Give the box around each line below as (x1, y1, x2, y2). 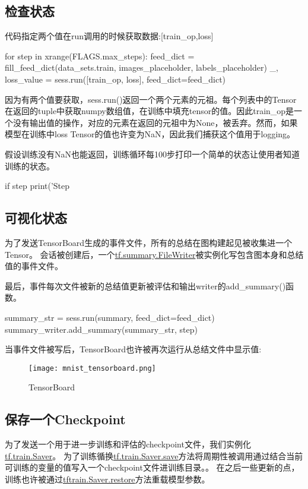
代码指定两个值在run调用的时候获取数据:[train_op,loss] (5, 30, 214, 42)
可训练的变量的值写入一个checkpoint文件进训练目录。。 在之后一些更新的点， (5, 461, 300, 474)
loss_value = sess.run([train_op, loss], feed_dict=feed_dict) (5, 72, 226, 85)
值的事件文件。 (5, 260, 63, 272)
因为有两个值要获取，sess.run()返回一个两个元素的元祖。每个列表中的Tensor (5, 93, 297, 105)
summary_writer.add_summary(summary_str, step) (5, 323, 198, 335)
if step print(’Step (5, 179, 70, 192)
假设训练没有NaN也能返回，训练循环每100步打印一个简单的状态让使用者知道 (5, 147, 300, 160)
